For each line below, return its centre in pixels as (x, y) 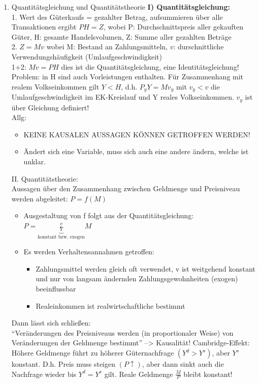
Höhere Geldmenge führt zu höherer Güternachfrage (93, 353)
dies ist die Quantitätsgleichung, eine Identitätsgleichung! (150, 66)
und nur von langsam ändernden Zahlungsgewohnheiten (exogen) (137, 278)
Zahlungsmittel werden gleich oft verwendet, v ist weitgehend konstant (145, 268)
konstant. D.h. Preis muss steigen (63, 364)
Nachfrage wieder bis (44, 374)
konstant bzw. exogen (61, 237)
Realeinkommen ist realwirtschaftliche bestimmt (110, 305)
